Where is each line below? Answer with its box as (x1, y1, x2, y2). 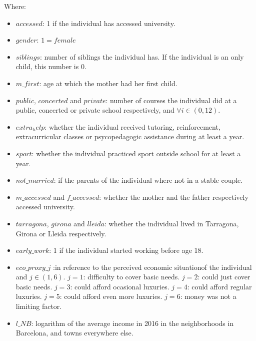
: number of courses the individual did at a (105, 95, 237, 105)
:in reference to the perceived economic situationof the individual (53, 261, 252, 272)
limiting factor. (15, 301, 62, 311)
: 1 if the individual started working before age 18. (49, 245, 203, 255)
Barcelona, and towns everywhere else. (15, 327, 133, 338)
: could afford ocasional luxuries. (70, 281, 169, 291)
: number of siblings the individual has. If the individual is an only (39, 51, 244, 62)
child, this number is (15, 61, 79, 72)
